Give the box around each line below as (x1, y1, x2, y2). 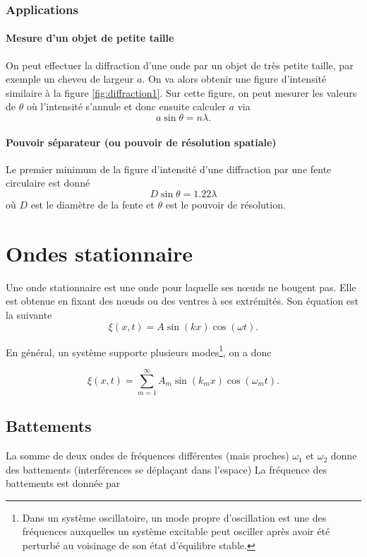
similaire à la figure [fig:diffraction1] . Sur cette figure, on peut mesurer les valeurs (6, 85, 357, 100)
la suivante (6, 307, 52, 322)
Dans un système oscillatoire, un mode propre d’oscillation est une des (22, 510, 327, 524)
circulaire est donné (6, 175, 90, 190)
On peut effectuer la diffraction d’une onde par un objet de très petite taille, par (6, 57, 354, 72)
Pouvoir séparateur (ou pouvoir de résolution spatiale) (6, 134, 277, 149)
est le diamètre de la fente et (30, 197, 155, 211)
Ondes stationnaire (6, 238, 193, 267)
